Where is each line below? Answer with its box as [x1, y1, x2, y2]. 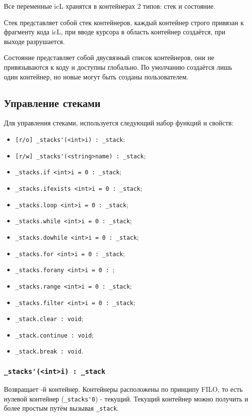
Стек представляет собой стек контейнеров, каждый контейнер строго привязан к [4, 17, 244, 27]
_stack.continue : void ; [15, 329, 94, 339]
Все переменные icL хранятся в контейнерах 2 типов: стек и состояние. [4, 1, 216, 11]
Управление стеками [4, 95, 101, 110]
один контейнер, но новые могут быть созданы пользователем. [4, 71, 189, 81]
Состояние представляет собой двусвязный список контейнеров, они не [4, 52, 214, 62]
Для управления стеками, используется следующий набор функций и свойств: [4, 118, 234, 128]
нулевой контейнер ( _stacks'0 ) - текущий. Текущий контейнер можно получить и [4, 393, 248, 403]
